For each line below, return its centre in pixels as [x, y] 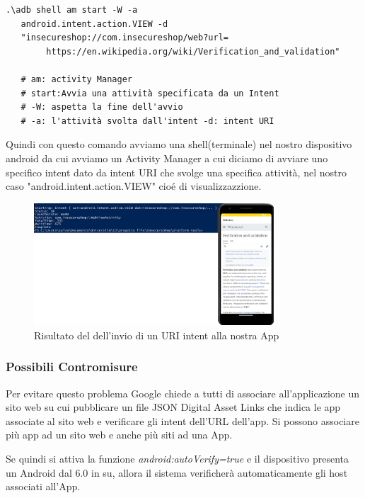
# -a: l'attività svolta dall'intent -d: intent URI [147, 121]
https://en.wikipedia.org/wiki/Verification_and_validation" [193, 51]
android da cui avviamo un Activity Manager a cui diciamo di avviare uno [167, 158]
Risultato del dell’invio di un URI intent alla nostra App [157, 335]
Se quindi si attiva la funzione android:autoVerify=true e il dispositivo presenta [178, 459]
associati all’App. [43, 486]
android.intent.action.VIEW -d [94, 24]
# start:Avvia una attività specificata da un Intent [150, 93]
